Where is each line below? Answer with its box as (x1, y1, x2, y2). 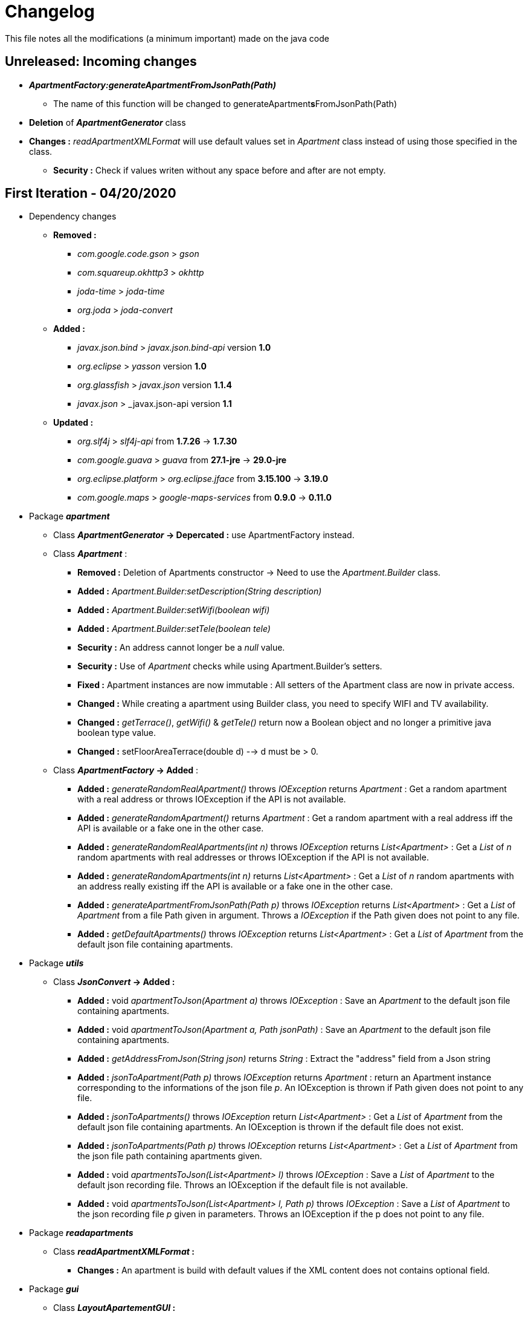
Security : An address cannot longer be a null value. (77, 642, 285, 653)
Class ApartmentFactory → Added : (53, 765, 199, 776)
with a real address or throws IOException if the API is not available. (77, 794, 346, 805)
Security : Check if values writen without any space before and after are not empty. (53, 164, 386, 175)
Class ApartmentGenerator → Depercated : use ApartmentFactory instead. (53, 530, 355, 541)
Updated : (53, 417, 94, 428)
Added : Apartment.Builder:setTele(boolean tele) (77, 623, 271, 634)
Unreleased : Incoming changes (5, 54, 197, 70)
